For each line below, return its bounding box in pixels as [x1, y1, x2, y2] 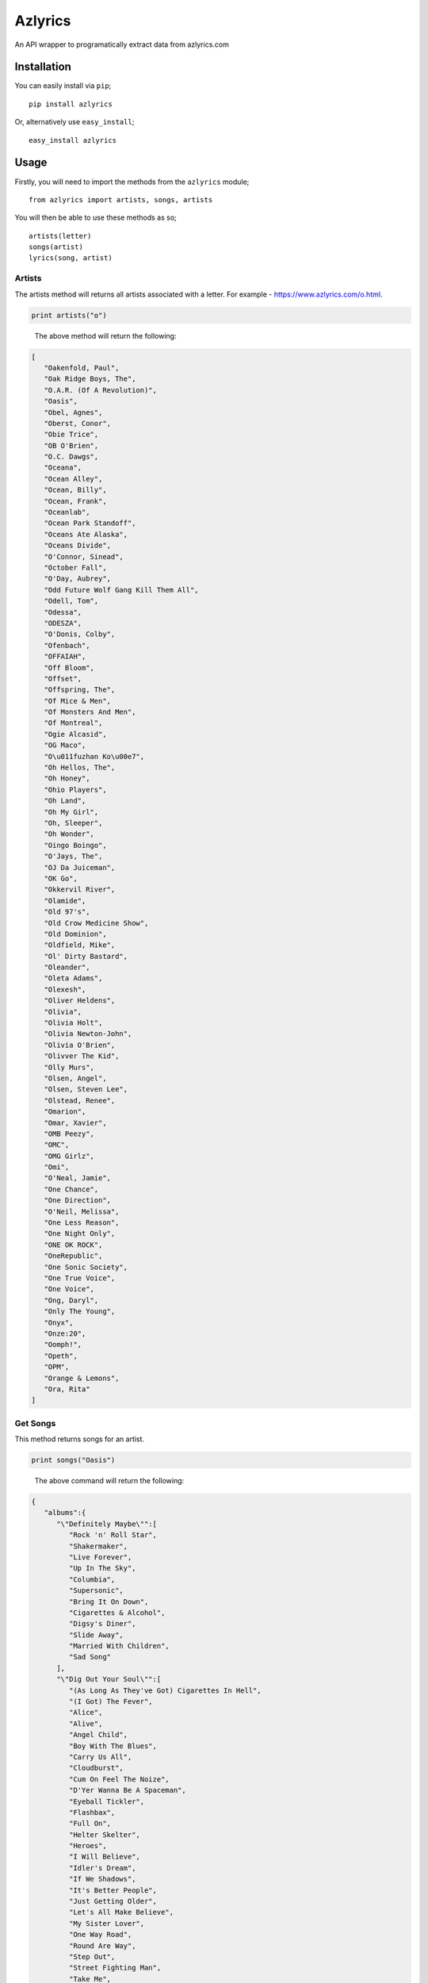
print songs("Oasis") [31, 1456, 116, 1465]
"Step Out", [68, 1952, 116, 1961]
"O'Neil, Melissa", [44, 1206, 120, 1216]
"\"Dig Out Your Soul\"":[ [56, 1674, 162, 1684]
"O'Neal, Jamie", [44, 1174, 111, 1183]
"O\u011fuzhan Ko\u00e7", [44, 752, 145, 761]
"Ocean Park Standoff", [44, 519, 136, 527]
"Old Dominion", [44, 929, 107, 938]
